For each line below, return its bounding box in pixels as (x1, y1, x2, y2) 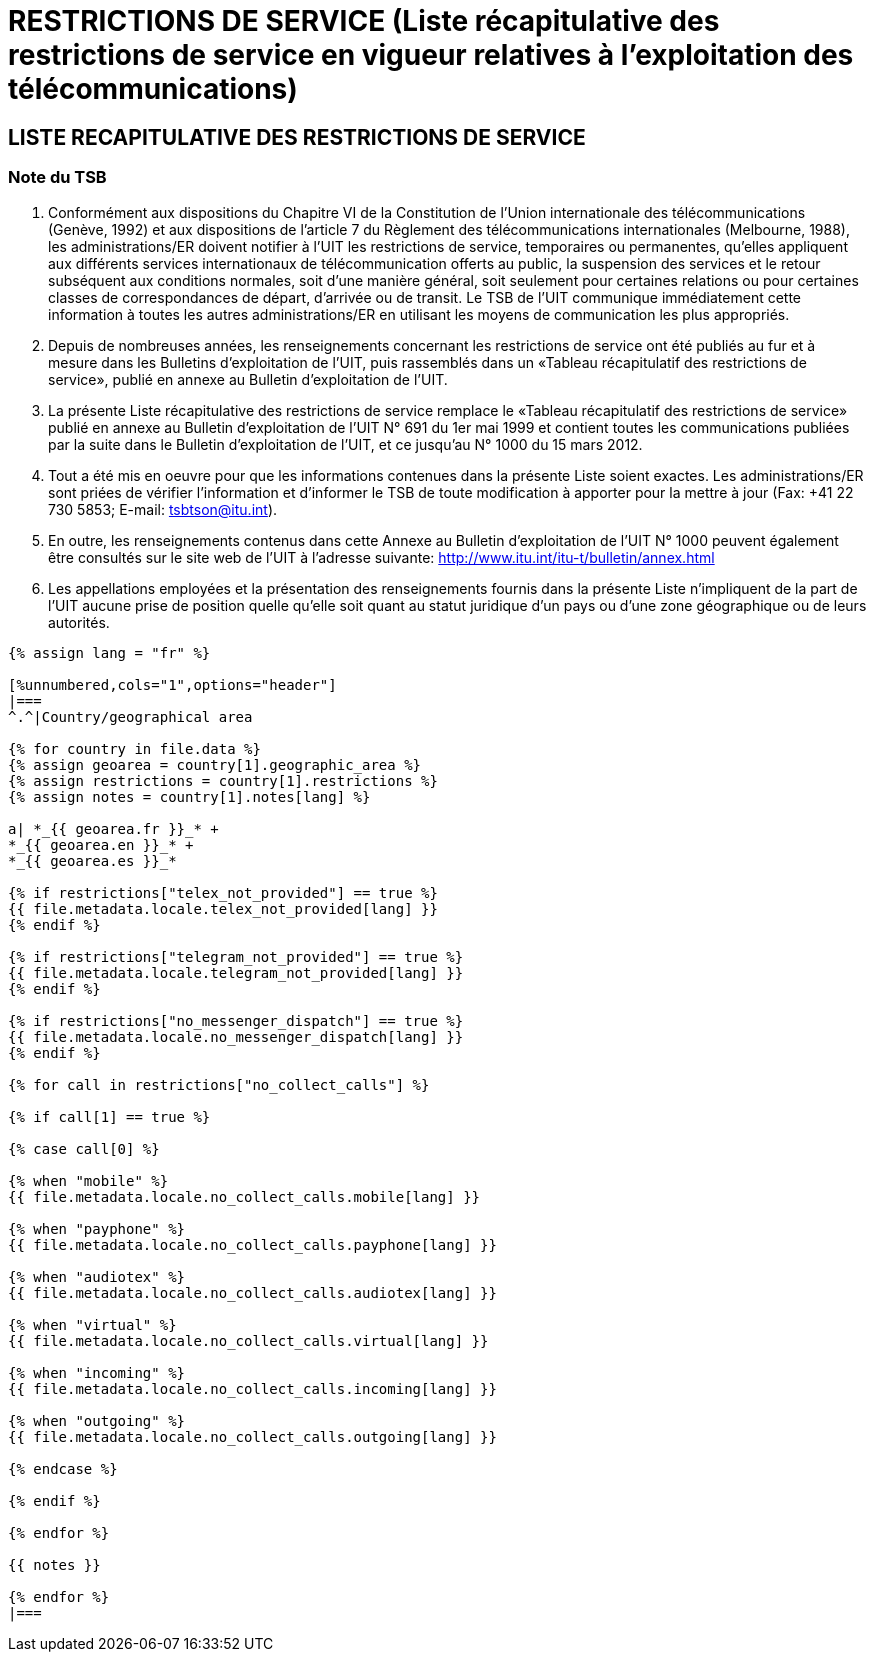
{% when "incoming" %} (8, 1364, 186, 1381)
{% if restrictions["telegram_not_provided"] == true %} (8, 948, 464, 965)
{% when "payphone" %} (8, 1220, 186, 1237)
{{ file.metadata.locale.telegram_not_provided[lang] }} (8, 964, 464, 981)
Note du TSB (8, 167, 107, 188)
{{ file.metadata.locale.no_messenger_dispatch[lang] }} (8, 1028, 464, 1045)
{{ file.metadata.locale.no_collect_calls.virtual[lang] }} (8, 1332, 489, 1349)
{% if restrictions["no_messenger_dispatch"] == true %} (8, 1012, 464, 1029)
